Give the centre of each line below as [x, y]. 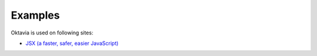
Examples [35, 15]
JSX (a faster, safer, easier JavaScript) [72, 43]
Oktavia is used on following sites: [52, 33]
